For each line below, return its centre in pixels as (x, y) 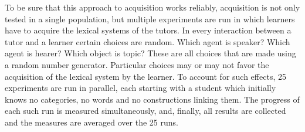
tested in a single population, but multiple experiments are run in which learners (150, 18)
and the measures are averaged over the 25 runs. (91, 122)
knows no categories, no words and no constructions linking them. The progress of (152, 99)
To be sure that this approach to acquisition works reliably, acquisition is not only (152, 7)
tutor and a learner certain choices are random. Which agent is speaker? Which (148, 41)
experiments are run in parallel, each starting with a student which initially (140, 88)
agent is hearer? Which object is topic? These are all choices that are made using (150, 53)
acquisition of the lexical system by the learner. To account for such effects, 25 (145, 76)
